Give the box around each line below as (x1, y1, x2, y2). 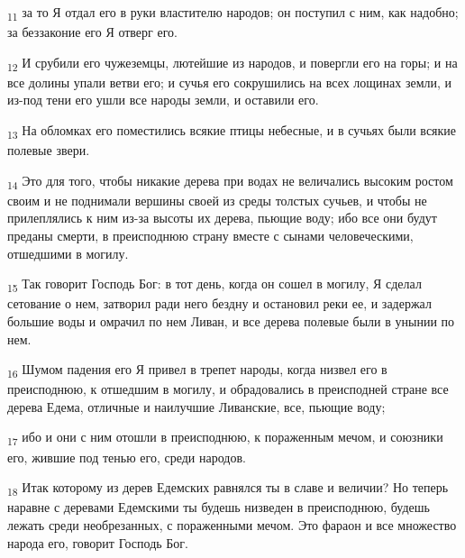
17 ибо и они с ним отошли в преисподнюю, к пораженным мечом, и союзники (7, 427, 443, 449)
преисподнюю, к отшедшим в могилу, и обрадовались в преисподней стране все (7, 380, 449, 398)
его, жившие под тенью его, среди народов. (7, 447, 246, 466)
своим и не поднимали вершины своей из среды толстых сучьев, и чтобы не (7, 190, 427, 209)
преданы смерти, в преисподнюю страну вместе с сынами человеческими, (7, 226, 414, 245)
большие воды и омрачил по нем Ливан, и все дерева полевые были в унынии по (7, 311, 455, 330)
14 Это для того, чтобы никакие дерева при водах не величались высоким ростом (7, 170, 453, 192)
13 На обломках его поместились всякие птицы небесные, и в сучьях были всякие (7, 121, 457, 142)
